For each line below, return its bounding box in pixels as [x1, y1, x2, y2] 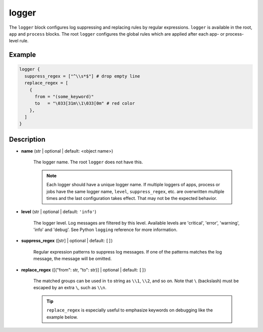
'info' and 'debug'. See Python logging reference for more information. [33, 227, 178, 233]
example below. [46, 314, 78, 320]
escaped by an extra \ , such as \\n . [33, 285, 107, 291]
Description [9, 135, 46, 143]
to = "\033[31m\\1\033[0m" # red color [35, 100, 135, 106]
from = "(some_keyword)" [35, 94, 94, 99]
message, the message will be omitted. [33, 256, 112, 262]
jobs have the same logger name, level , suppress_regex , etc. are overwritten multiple [46, 188, 225, 195]
